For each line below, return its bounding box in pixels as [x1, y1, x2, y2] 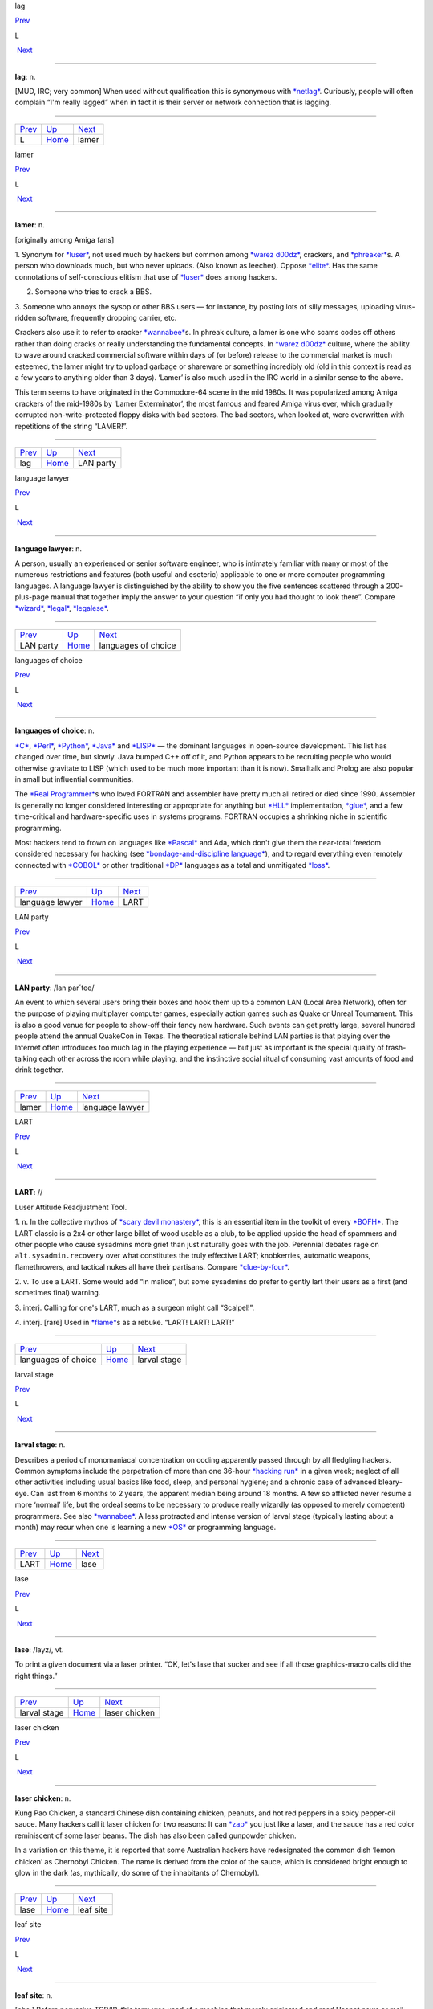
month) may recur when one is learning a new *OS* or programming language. [14, 1522, 277, 1532]
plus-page [14, 592, 50, 602]
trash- [386, 1042, 407, 1052]
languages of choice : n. [14, 726, 95, 735]
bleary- [378, 1477, 403, 1487]
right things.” [14, 1671, 58, 1680]
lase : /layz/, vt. [14, 1644, 64, 1655]
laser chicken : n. [14, 1793, 71, 1803]
